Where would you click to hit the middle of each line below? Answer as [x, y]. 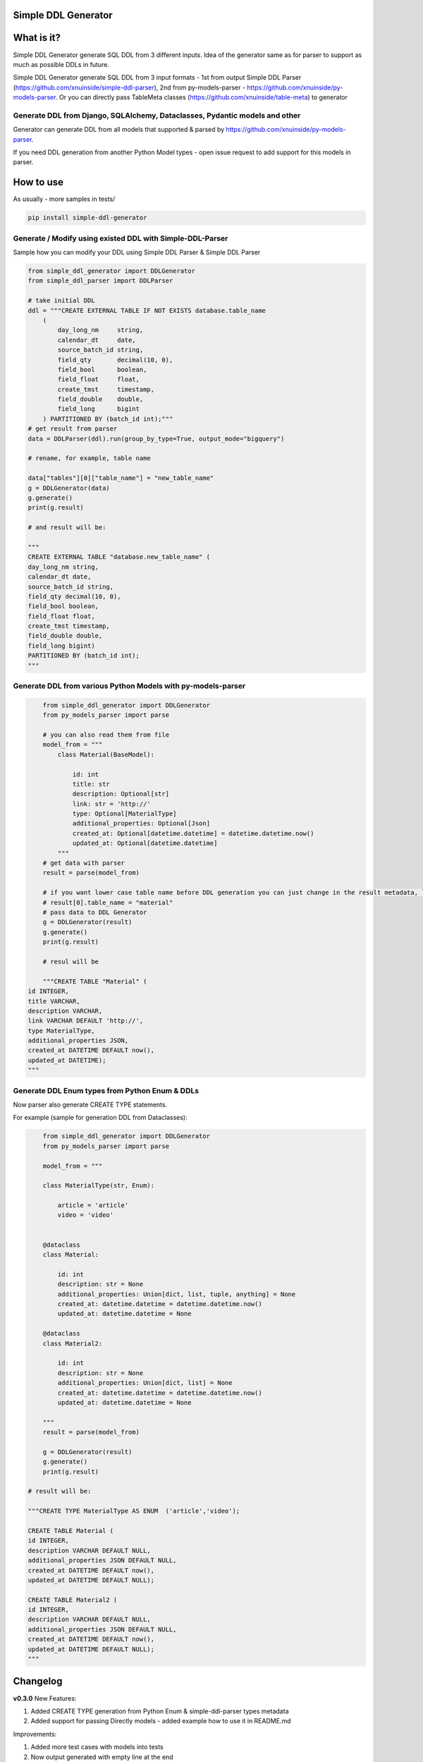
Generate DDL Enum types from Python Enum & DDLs [106, 1090]
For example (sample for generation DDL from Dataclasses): [100, 1118]
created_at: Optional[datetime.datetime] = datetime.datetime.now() [193, 833]
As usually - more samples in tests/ [64, 199]
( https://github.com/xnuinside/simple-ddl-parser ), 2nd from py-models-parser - [129, 87]
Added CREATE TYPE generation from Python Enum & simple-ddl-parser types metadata [160, 1711]
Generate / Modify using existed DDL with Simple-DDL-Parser [121, 238]
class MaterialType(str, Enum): [99, 1185]
